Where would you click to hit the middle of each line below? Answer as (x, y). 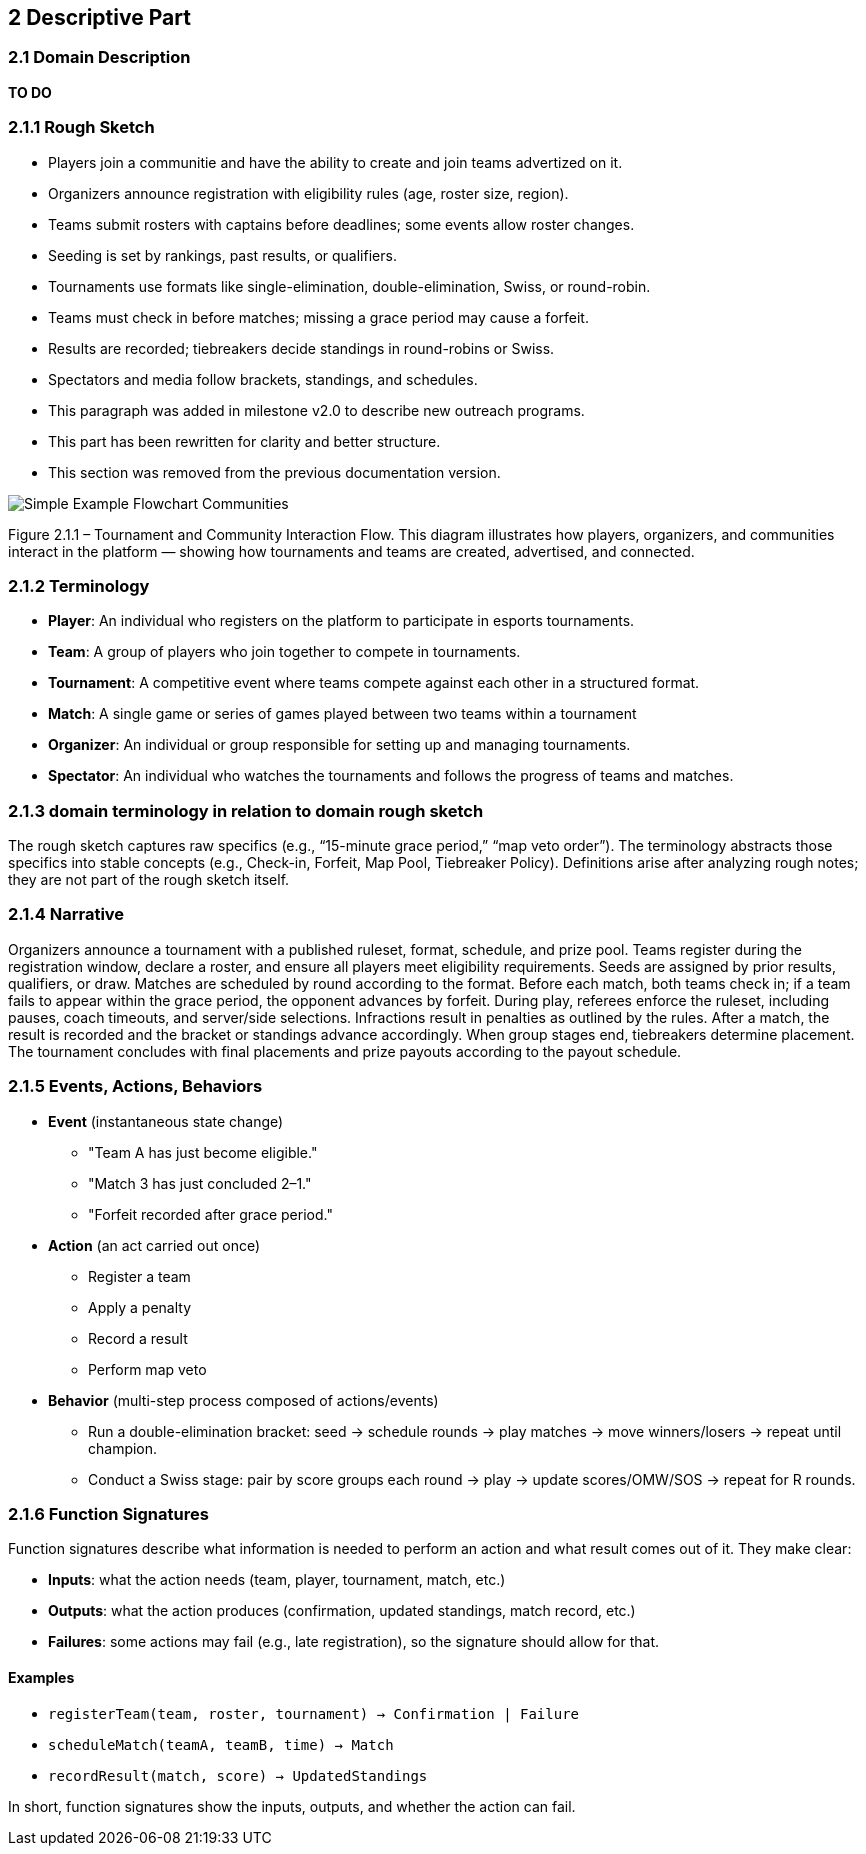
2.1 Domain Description (99, 57)
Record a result (138, 1338)
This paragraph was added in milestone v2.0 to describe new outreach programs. (316, 410)
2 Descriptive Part (99, 17)
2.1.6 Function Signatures (108, 1513)
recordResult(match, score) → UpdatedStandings (238, 1775)
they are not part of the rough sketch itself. (149, 880)
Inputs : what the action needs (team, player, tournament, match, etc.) (277, 1580)
